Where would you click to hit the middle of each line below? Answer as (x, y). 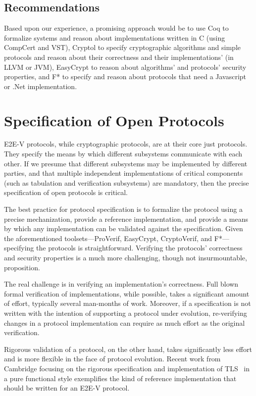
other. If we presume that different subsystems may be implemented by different (126, 163)
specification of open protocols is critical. (66, 192)
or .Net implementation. (41, 86)
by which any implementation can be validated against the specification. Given (124, 228)
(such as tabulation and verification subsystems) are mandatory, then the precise (127, 182)
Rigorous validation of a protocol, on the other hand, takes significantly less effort (128, 349)
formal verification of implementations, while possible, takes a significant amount (127, 293)
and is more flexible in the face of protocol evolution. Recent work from (112, 359)
